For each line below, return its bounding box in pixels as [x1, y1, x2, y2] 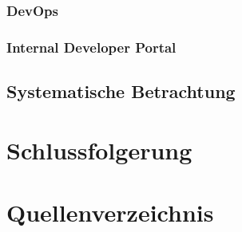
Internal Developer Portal [6, 37, 177, 57]
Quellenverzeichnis [6, 196, 214, 229]
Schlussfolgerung [6, 133, 192, 166]
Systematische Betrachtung [6, 79, 236, 104]
